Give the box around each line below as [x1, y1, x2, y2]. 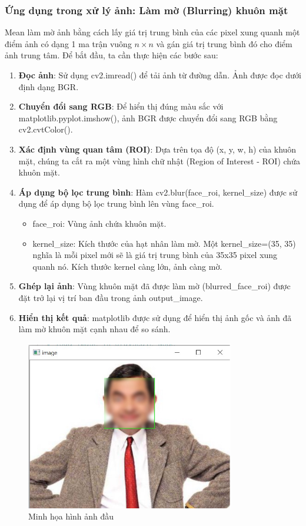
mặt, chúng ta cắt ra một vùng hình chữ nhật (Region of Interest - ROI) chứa [18, 154, 300, 167]
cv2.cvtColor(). [18, 123, 73, 135]
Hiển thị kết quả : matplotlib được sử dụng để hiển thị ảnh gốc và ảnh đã [18, 311, 292, 323]
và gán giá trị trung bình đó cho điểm [156, 37, 292, 49]
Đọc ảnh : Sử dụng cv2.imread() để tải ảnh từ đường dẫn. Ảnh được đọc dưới [18, 69, 301, 81]
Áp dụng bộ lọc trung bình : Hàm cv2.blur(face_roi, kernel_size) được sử [18, 186, 297, 198]
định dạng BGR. [18, 80, 79, 92]
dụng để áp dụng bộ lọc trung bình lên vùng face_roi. [18, 197, 214, 210]
